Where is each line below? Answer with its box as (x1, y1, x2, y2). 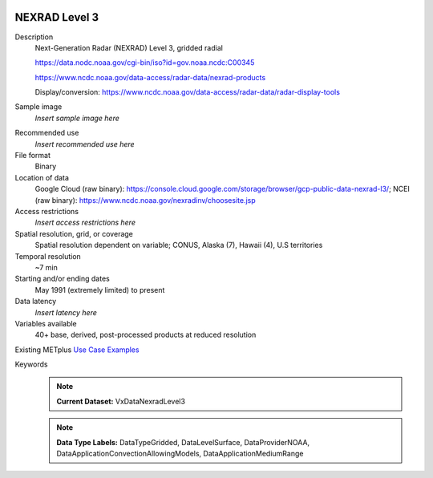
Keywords (14, 359, 48, 369)
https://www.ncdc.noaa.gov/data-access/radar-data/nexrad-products (34, 72, 266, 82)
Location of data (14, 172, 70, 182)
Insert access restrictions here (34, 217, 136, 228)
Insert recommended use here (34, 139, 136, 148)
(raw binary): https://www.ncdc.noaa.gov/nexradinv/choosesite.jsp (34, 195, 256, 205)
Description (14, 32, 54, 42)
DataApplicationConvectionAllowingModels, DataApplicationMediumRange (56, 449, 304, 459)
